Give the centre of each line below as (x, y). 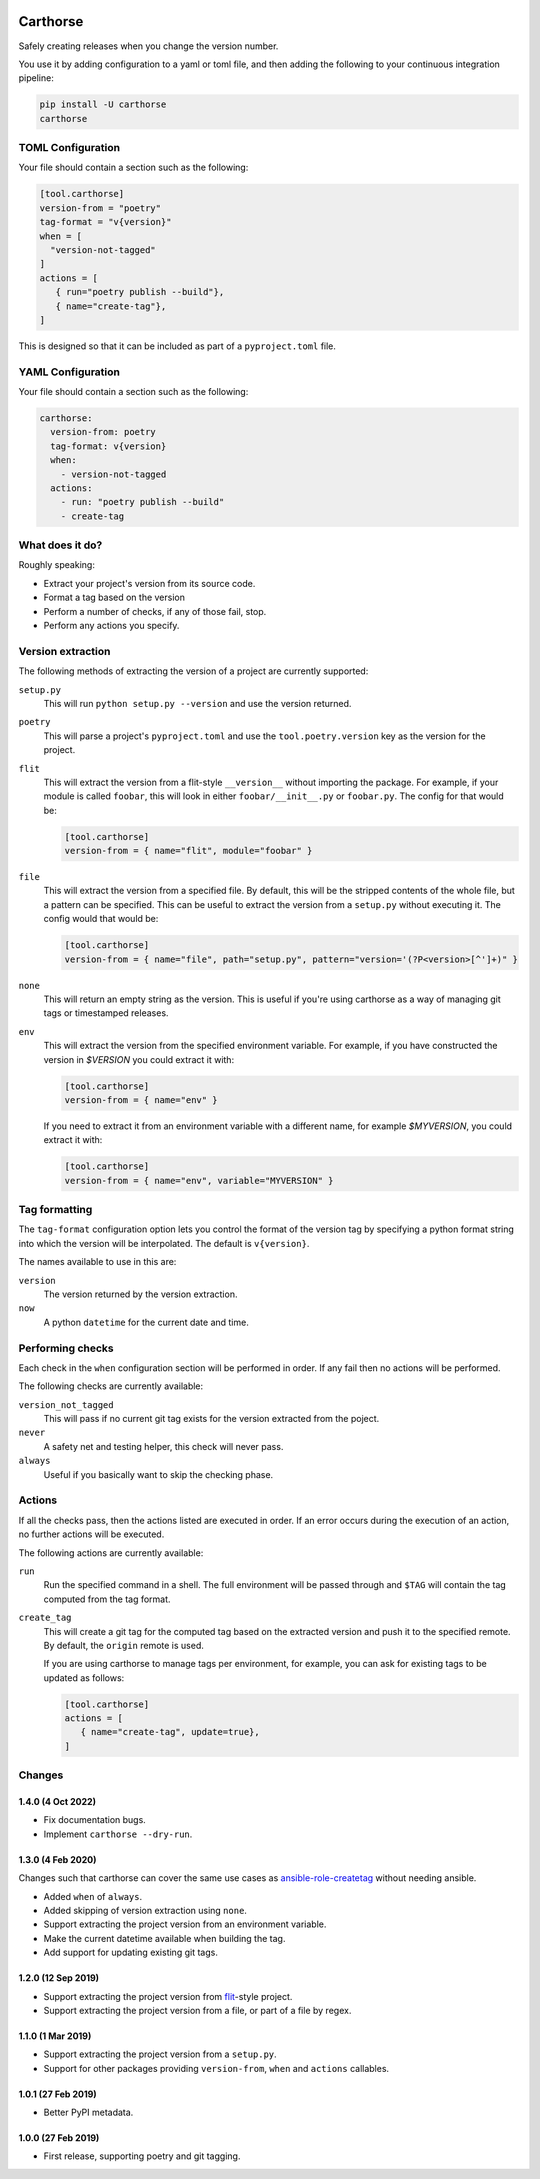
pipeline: (36, 78)
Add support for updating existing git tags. (131, 1952)
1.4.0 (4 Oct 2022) (57, 1801)
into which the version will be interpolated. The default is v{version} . (164, 1243)
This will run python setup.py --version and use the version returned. (197, 703)
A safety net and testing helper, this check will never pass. (163, 1446)
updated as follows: (84, 1677)
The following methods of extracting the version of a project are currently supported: (193, 671)
